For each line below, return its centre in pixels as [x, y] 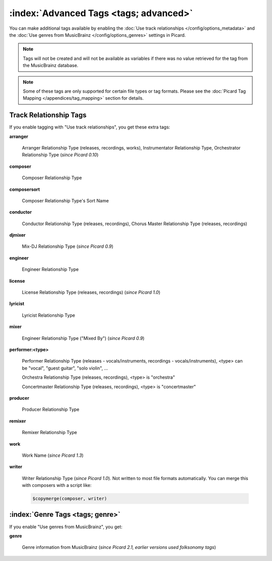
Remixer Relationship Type [50, 433]
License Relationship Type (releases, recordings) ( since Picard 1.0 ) [91, 293]
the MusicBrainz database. [51, 65]
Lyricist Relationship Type [49, 315]
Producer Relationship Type [51, 409]
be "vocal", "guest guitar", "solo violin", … [65, 368]
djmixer [18, 235]
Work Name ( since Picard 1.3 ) [53, 455]
